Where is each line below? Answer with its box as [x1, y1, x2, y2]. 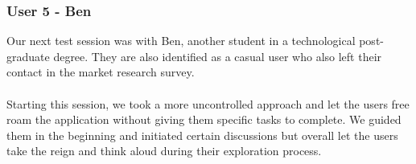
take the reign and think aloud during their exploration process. [6, 142, 322, 159]
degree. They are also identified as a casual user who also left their [53, 47, 382, 64]
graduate [6, 47, 50, 64]
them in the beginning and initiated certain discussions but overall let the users [6, 126, 398, 143]
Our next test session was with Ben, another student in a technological [6, 32, 356, 49]
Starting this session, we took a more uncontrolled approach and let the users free [6, 95, 410, 112]
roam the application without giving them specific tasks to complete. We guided [6, 111, 402, 128]
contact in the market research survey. [6, 64, 195, 80]
